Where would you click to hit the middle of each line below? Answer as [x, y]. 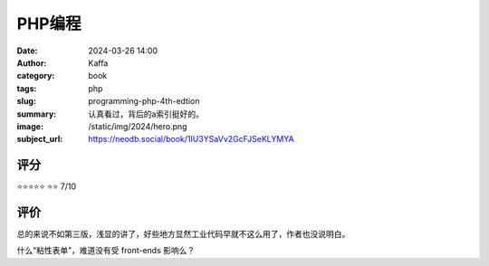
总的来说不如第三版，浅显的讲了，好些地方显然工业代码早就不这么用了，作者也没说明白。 [183, 234]
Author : [32, 62]
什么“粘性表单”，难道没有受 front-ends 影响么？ [106, 251]
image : [30, 126]
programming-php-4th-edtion [144, 101]
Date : [27, 51]
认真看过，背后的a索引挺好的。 [146, 114]
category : [36, 76]
